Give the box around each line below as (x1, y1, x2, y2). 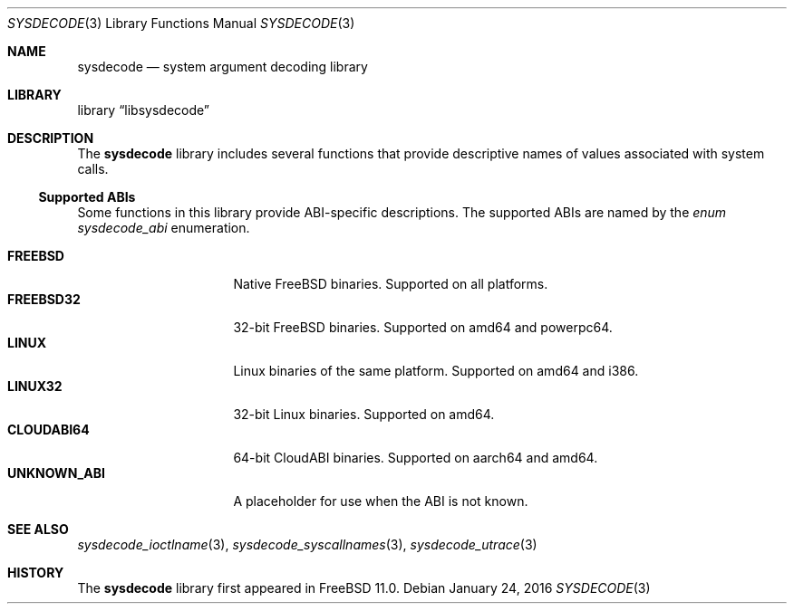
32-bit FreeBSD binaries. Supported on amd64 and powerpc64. (233, 320, 613, 335)
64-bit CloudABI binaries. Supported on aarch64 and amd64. (233, 450, 598, 465)
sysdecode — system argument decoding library (77, 59, 368, 74)
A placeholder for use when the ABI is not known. (233, 493, 528, 509)
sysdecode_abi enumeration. (77, 220, 250, 235)
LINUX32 (7, 378, 63, 394)
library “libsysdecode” (77, 102, 210, 118)
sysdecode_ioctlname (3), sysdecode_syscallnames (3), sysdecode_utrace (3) (77, 537, 537, 552)
